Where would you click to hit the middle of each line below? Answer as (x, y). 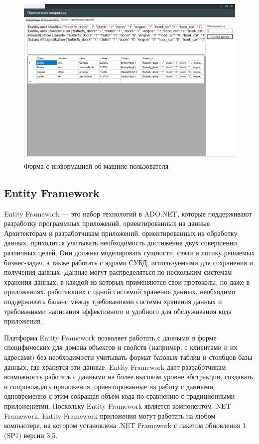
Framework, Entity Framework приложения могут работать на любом (110, 415)
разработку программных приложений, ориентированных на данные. (108, 223)
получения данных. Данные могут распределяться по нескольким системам (118, 272)
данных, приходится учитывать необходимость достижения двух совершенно (121, 243)
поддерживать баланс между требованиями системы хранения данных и (113, 301)
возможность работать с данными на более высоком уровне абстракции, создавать (129, 377)
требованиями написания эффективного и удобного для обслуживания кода (118, 311)
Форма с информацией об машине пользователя (96, 166)
